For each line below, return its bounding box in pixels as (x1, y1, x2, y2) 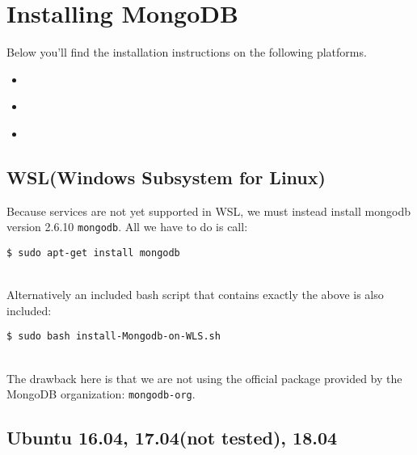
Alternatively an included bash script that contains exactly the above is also (6, 286, 384, 303)
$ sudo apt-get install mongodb (6, 246, 180, 259)
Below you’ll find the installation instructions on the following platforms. (6, 44, 367, 61)
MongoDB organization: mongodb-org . (6, 385, 196, 402)
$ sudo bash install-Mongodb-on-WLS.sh (6, 331, 221, 343)
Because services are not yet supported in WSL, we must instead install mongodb (6, 202, 411, 219)
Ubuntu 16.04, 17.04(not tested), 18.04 (6, 425, 338, 450)
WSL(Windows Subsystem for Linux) (6, 164, 326, 189)
